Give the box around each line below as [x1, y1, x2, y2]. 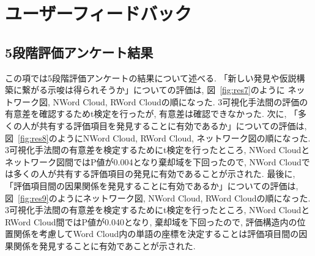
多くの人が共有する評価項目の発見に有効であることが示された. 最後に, [13, 167, 295, 180]
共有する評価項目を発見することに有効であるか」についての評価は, [39, 119, 307, 132]
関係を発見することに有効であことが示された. [13, 239, 196, 252]
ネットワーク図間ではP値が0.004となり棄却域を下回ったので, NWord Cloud [5, 155, 302, 168]
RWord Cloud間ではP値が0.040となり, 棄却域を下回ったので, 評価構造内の [5, 215, 297, 228]
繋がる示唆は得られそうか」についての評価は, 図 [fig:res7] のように [21, 83, 285, 96]
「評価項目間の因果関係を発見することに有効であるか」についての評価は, [5, 179, 298, 192]
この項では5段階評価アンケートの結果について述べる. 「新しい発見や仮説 [5, 71, 297, 84]
